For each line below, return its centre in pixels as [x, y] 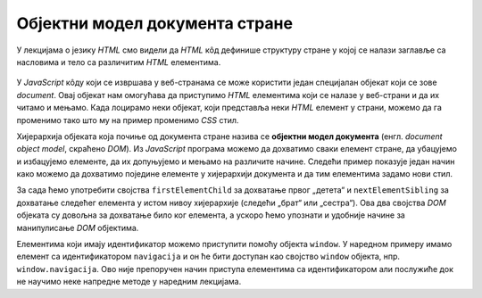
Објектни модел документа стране [155, 23]
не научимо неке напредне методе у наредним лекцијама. [129, 282]
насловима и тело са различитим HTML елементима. [119, 62]
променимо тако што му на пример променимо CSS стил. [128, 120]
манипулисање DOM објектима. [78, 228]
